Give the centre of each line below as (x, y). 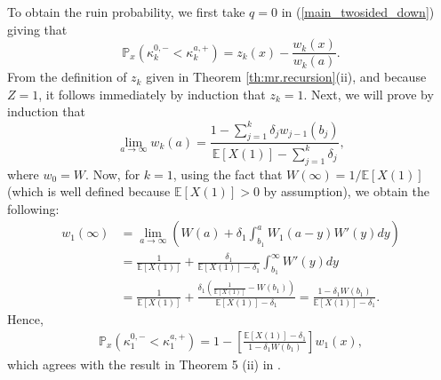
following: (33, 208)
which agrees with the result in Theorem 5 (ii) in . (144, 364)
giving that (37, 29)
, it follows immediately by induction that (152, 94)
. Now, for (113, 174)
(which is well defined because (89, 191)
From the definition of (67, 77)
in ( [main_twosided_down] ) (358, 12)
